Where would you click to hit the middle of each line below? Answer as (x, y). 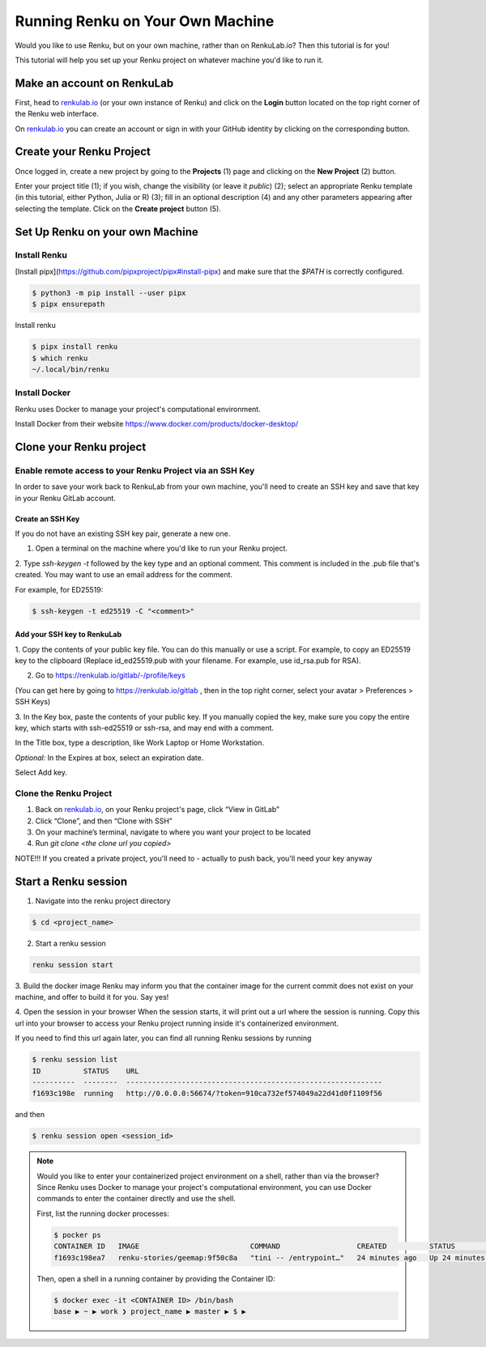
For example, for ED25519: (59, 589)
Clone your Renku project (81, 446)
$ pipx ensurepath (68, 304)
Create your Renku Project (83, 152)
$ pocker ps (77, 1235)
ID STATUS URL (85, 1071)
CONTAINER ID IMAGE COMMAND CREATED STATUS (254, 1246)
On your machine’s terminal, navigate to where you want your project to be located (173, 832)
